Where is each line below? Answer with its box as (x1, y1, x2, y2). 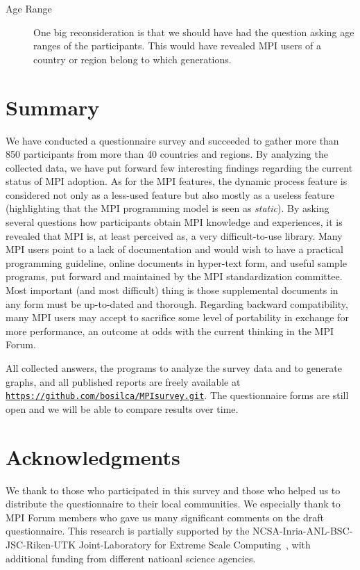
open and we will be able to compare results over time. (6, 401, 239, 416)
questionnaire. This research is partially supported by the (6, 523, 250, 538)
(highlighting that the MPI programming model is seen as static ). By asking (6, 201, 329, 215)
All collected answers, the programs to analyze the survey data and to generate (6, 361, 343, 375)
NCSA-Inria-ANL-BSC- (252, 523, 353, 538)
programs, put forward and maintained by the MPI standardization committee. (6, 269, 343, 284)
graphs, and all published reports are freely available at (6, 374, 241, 389)
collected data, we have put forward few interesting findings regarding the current (6, 160, 353, 174)
